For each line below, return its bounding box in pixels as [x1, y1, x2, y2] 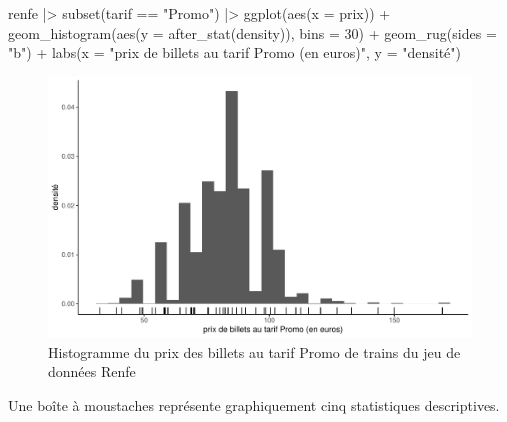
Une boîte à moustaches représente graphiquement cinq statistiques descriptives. [8, 394, 500, 415]
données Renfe [48, 361, 136, 382]
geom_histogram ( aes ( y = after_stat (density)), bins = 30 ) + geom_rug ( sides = [8, 22, 497, 43]
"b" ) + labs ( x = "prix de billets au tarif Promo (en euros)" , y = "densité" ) [8, 42, 461, 63]
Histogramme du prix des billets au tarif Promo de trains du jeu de [48, 341, 461, 362]
